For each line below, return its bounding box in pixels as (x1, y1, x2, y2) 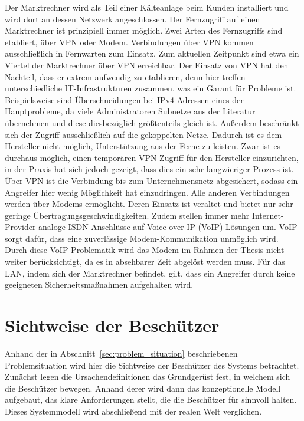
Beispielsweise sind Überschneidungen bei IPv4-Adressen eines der (5, 93, 244, 106)
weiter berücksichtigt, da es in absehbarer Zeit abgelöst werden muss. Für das (5, 255, 286, 268)
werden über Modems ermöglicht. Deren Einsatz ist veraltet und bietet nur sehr (5, 198, 293, 210)
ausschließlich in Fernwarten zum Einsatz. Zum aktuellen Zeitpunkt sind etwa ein (5, 47, 299, 60)
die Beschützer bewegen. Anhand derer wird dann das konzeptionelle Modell (5, 381, 281, 394)
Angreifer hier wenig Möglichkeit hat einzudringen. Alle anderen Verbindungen (5, 186, 290, 198)
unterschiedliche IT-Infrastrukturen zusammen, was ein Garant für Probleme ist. (5, 82, 296, 94)
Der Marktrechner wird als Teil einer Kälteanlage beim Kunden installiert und (5, 1, 289, 13)
